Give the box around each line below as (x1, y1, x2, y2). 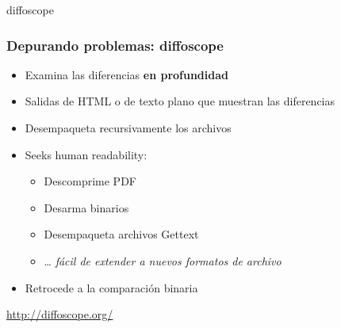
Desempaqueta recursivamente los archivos (25, 120, 232, 135)
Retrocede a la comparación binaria (25, 279, 198, 296)
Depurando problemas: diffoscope (6, 35, 224, 55)
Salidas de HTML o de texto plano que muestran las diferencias (25, 93, 335, 109)
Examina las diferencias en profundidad (25, 66, 229, 82)
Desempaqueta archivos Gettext (44, 226, 199, 242)
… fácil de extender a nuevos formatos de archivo (44, 252, 282, 269)
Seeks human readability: (25, 146, 148, 162)
